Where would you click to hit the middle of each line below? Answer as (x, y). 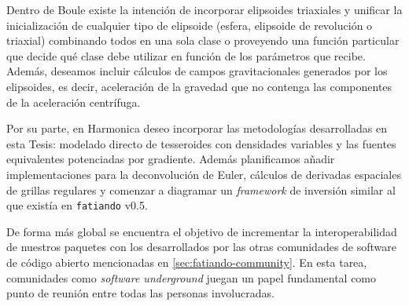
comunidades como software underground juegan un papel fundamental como (192, 277)
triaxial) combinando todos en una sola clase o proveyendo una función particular (203, 40)
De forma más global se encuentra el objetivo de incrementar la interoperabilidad (202, 231)
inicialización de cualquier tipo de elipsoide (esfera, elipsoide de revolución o (190, 25)
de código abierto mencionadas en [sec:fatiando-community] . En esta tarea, (187, 262)
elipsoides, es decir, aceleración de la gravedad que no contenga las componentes (199, 86)
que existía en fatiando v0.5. (77, 205)
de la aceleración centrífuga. (74, 102)
